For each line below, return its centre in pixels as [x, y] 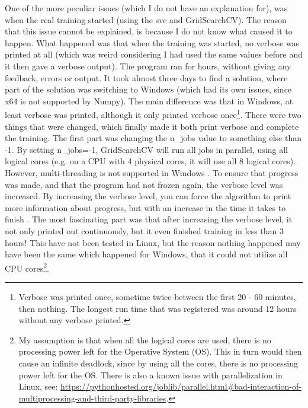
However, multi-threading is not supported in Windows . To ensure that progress [152, 172]
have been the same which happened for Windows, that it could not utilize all [146, 254]
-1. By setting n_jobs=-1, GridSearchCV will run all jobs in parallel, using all [146, 149]
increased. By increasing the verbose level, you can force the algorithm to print [148, 196]
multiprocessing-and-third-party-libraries [92, 398]
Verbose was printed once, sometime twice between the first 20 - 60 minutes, [157, 296]
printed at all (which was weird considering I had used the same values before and [154, 54]
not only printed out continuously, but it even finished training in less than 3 [145, 230]
